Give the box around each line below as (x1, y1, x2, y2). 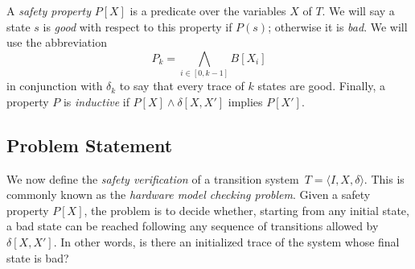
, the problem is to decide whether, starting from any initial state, (84, 201, 409, 218)
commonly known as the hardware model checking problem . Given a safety (6, 186, 371, 203)
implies (228, 93, 263, 110)
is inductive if (63, 93, 129, 110)
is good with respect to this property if (43, 18, 232, 35)
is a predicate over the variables (129, 2, 286, 19)
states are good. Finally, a (257, 77, 386, 94)
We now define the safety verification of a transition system (6, 170, 299, 187)
